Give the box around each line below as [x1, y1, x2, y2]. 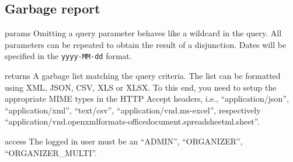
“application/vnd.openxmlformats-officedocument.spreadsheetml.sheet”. [5, 115, 260, 127]
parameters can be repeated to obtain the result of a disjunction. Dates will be [5, 38, 287, 50]
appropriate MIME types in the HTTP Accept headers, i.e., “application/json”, [5, 92, 289, 105]
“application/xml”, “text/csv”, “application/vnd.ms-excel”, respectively [5, 104, 261, 116]
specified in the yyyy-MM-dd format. [5, 50, 132, 62]
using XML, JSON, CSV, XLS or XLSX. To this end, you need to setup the [5, 81, 277, 93]
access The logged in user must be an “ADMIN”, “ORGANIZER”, [5, 135, 243, 147]
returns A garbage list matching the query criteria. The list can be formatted [5, 70, 281, 82]
